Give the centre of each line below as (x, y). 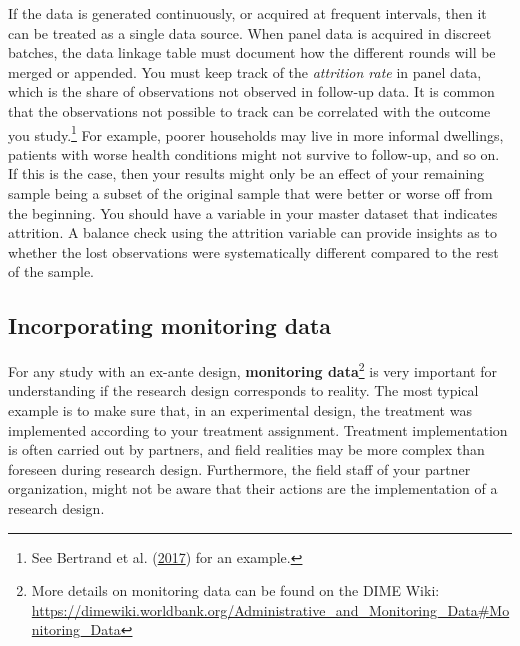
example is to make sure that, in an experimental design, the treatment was (240, 410)
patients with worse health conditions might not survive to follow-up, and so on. (254, 153)
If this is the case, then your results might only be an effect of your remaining (246, 173)
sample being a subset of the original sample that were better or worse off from (250, 193)
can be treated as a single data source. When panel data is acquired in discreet (250, 32)
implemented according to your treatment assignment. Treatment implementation (258, 429)
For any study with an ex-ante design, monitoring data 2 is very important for (253, 369)
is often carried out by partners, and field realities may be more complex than (246, 449)
